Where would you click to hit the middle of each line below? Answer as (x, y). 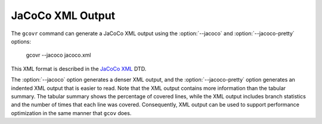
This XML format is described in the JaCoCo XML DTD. (79, 69)
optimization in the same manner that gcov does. (71, 113)
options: (21, 41)
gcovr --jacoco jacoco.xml (59, 55)
